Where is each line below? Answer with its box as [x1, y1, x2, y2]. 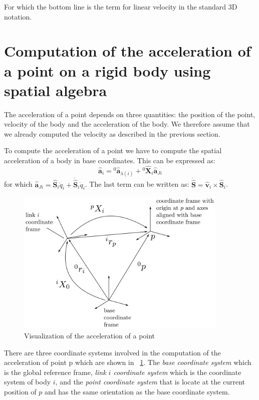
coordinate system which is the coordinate [113, 366, 241, 377]
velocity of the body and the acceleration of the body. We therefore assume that [4, 119, 250, 129]
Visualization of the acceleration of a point [24, 330, 155, 340]
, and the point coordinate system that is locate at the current [55, 376, 245, 387]
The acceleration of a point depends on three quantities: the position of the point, [4, 109, 255, 119]
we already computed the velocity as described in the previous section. [4, 128, 220, 139]
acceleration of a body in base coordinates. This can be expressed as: [4, 155, 215, 166]
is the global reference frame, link [4, 366, 106, 377]
